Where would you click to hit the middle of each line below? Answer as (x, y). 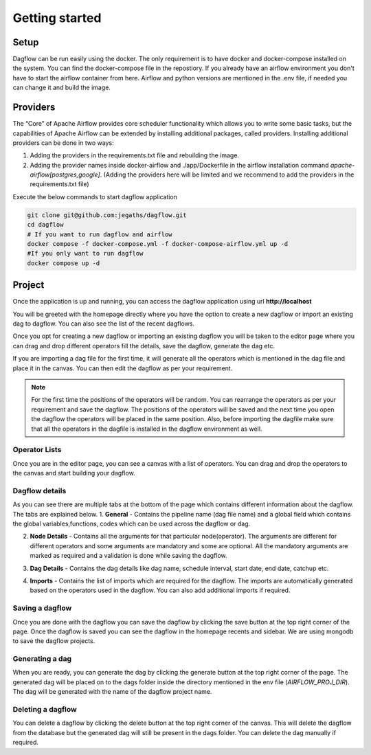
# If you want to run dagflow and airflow (100, 234)
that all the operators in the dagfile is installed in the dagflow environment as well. (147, 429)
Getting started (57, 18)
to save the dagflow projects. (54, 641)
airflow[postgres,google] (65, 174)
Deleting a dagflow (45, 710)
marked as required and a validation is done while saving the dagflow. (128, 556)
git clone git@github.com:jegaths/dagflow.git (107, 215)
